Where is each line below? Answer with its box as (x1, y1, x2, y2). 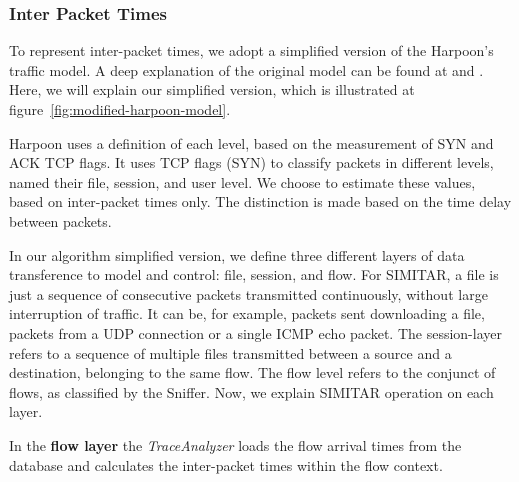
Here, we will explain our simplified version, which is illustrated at (9, 79, 415, 100)
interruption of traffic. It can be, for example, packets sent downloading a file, (9, 303, 485, 324)
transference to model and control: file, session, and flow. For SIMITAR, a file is (9, 264, 499, 285)
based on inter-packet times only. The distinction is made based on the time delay (9, 191, 512, 212)
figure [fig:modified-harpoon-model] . (9, 99, 231, 119)
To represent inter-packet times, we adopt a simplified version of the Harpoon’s (9, 40, 494, 61)
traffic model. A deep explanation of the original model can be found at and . (9, 59, 484, 80)
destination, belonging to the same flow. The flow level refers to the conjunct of (9, 362, 496, 383)
